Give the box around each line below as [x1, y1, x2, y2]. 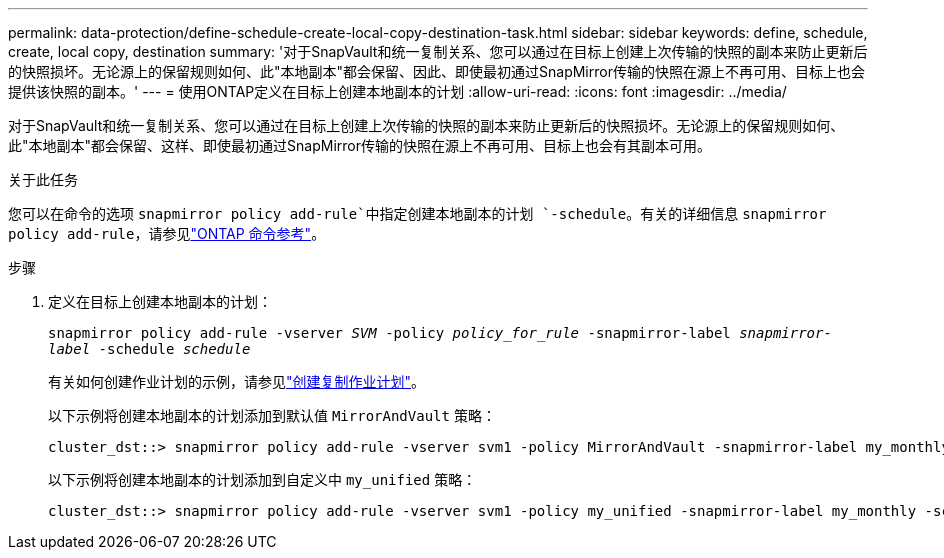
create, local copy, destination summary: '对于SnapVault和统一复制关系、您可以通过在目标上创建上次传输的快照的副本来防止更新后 [8, 43, 868, 60]
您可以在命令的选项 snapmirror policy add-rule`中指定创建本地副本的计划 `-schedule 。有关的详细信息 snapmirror [8, 205, 827, 222]
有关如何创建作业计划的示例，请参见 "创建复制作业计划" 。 [48, 373, 426, 390]
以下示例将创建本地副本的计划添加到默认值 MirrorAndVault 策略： [48, 407, 496, 424]
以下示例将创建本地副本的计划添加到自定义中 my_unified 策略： [48, 471, 477, 488]
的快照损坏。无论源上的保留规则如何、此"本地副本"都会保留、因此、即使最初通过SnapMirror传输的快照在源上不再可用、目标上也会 [8, 63, 865, 80]
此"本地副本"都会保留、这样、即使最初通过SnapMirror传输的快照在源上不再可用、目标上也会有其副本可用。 [8, 137, 711, 154]
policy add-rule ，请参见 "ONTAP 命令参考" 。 [8, 225, 326, 242]
